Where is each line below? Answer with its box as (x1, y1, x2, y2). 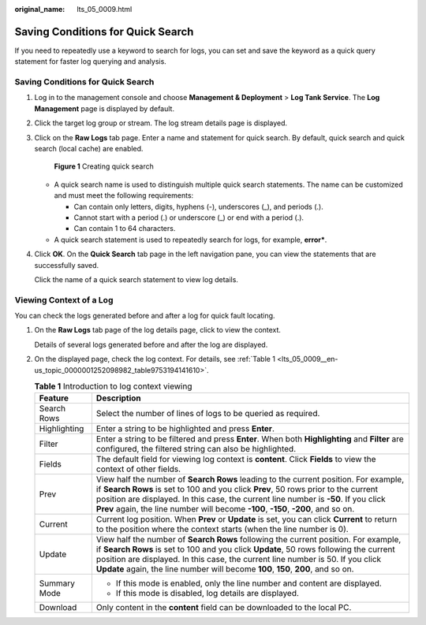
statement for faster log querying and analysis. (14, 57, 167, 66)
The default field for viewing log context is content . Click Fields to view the (95, 454, 376, 465)
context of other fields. (95, 463, 181, 474)
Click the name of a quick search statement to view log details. (34, 274, 238, 284)
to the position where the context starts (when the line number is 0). (95, 524, 349, 535)
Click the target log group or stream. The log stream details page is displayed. (34, 118, 288, 128)
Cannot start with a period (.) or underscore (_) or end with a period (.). (73, 213, 304, 222)
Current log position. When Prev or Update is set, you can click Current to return (95, 514, 398, 525)
